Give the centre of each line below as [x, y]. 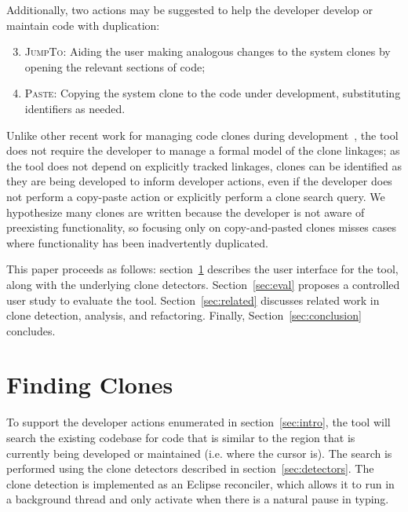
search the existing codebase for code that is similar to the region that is [181, 437]
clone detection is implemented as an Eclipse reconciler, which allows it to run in [200, 483]
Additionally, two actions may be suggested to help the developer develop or [189, 9]
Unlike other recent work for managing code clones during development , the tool [202, 135]
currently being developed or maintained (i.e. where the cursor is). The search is [199, 453]
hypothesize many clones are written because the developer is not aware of [186, 212]
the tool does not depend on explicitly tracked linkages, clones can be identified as [204, 165]
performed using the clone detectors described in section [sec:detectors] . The [190, 468]
